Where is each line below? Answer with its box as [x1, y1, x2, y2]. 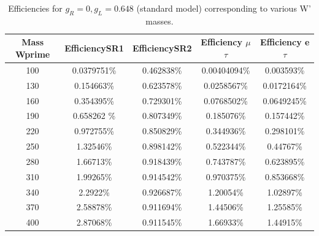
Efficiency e [260, 36, 310, 48]
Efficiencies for [8, 2, 63, 14]
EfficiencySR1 [64, 42, 124, 55]
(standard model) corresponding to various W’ [136, 2, 311, 14]
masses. [145, 14, 174, 27]
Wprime [15, 47, 50, 60]
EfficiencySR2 [132, 42, 192, 55]
